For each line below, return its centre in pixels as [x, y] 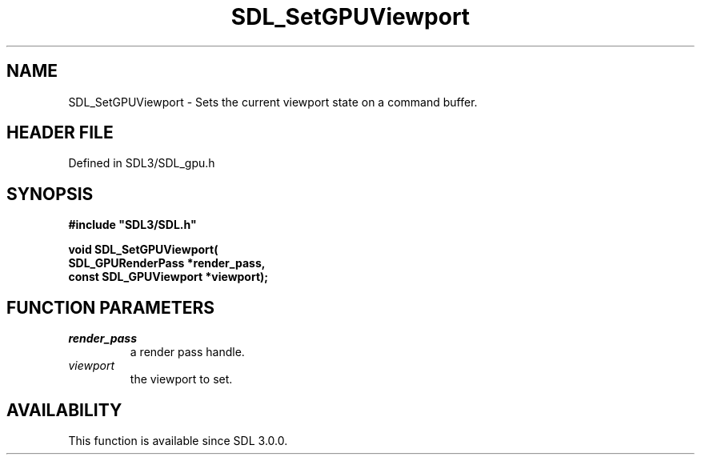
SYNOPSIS [50, 194]
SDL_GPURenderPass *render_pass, [167, 263]
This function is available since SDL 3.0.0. [178, 440]
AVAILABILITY [64, 410]
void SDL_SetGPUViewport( [143, 250]
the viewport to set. [181, 379]
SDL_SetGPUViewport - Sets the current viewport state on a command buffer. [273, 102]
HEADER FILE [60, 133]
